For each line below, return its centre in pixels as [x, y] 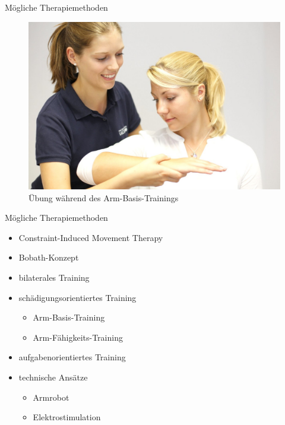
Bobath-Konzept [49, 257]
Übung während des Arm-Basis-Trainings [104, 197]
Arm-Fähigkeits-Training [78, 337]
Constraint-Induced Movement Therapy [91, 237]
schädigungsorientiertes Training [77, 297]
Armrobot [51, 397]
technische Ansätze [53, 377]
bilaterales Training [54, 277]
